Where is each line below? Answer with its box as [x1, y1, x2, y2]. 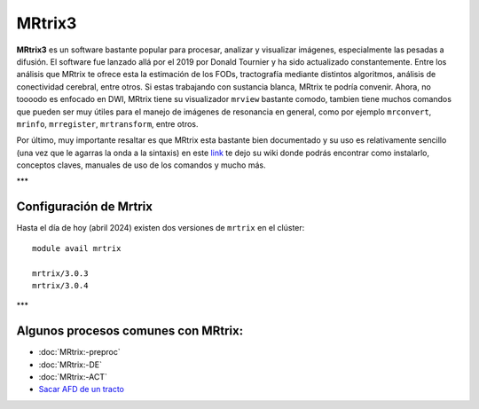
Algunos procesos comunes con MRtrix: [16, 324, 244, 339]
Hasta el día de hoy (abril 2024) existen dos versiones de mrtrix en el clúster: [16, 223, 305, 233]
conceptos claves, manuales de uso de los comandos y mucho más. [16, 160, 266, 170]
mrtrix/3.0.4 [32, 280, 89, 290]
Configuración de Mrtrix [16, 200, 153, 215]
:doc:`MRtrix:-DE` [38, 359, 102, 370]
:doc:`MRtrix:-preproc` [38, 347, 121, 358]
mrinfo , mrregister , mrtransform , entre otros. [16, 118, 199, 129]
